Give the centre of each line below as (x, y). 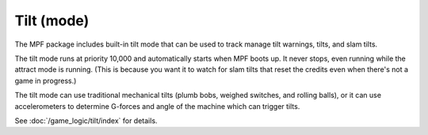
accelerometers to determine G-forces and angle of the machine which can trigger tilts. (157, 106)
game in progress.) (46, 81)
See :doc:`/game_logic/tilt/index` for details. (86, 120)
